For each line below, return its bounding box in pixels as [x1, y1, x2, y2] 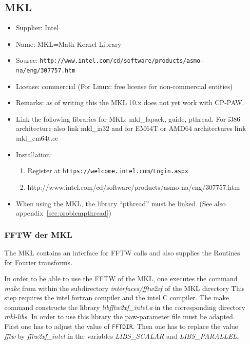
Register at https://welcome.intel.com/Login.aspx [27, 165, 189, 176]
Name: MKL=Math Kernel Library [16, 38, 121, 49]
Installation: [16, 149, 52, 159]
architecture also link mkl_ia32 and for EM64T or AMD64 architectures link [16, 123, 246, 133]
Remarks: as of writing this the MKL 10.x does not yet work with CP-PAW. [16, 97, 244, 108]
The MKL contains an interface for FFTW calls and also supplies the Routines [4, 247, 240, 257]
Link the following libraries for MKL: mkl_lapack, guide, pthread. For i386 [16, 113, 241, 124]
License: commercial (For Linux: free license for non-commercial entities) [16, 81, 233, 91]
